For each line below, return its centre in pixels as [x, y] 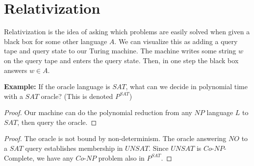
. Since [159, 148]
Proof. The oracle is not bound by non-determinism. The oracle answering [115, 138]
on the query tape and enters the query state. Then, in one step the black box [121, 60]
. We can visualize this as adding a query [176, 41]
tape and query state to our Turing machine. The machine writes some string [120, 51]
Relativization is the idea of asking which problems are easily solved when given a [127, 32]
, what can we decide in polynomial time [187, 86]
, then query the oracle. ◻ [57, 122]
